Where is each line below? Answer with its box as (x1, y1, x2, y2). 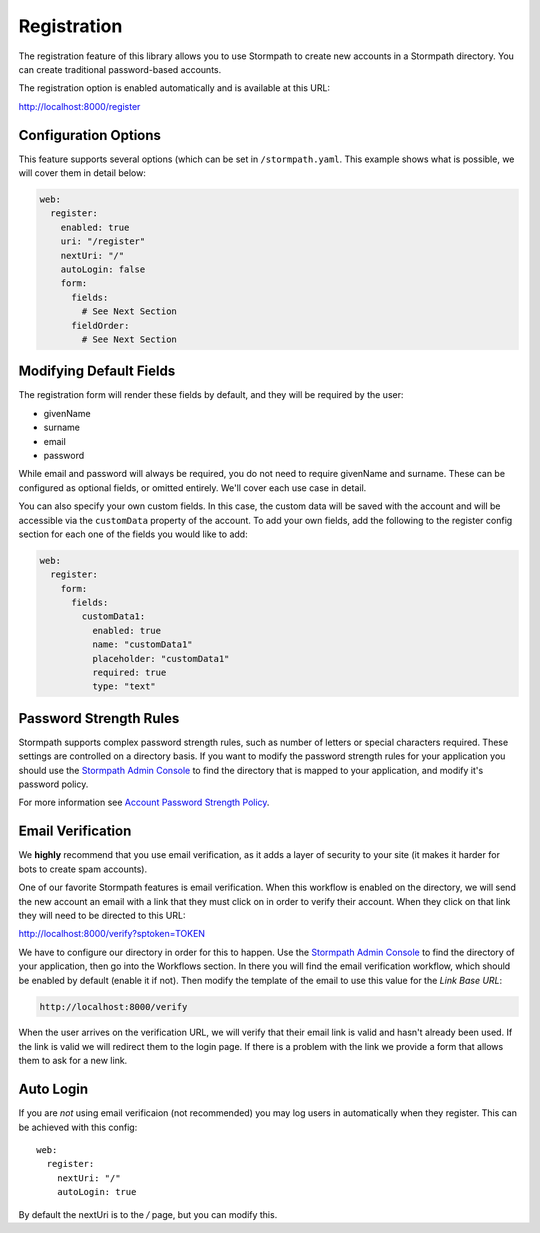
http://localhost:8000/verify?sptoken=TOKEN (18, 928, 205, 940)
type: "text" (91, 681, 157, 692)
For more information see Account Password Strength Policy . (18, 796, 270, 809)
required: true (91, 667, 167, 679)
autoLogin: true (56, 1186, 137, 1198)
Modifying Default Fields (18, 363, 176, 380)
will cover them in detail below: (18, 167, 147, 179)
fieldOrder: (71, 320, 130, 331)
